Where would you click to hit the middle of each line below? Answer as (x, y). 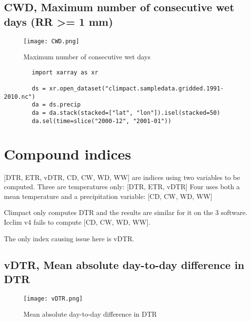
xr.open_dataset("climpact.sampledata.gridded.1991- (137, 89)
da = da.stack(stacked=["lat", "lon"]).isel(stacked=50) (126, 113)
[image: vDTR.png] (53, 298)
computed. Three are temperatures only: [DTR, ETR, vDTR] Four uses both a (122, 187)
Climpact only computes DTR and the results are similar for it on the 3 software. (126, 212)
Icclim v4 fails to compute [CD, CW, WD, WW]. (77, 222)
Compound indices (68, 153)
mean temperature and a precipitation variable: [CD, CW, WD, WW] (108, 196)
